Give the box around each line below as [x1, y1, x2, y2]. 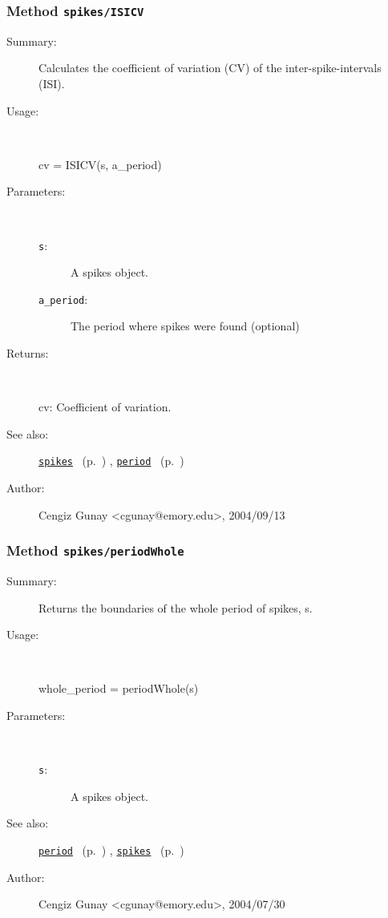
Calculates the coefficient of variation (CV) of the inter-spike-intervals [38, 59, 382, 76]
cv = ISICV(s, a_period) [38, 156, 162, 172]
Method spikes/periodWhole [6, 540, 184, 560]
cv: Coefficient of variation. [38, 398, 172, 415]
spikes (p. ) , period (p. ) [38, 452, 184, 469]
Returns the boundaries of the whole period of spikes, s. [38, 599, 313, 616]
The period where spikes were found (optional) [71, 317, 300, 334]
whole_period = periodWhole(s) [38, 680, 199, 697]
